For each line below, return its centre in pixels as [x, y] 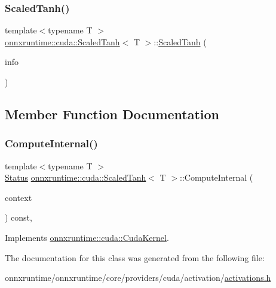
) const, [19, 217]
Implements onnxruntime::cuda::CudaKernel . [87, 237]
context [19, 197]
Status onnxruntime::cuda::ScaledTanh [76, 177]
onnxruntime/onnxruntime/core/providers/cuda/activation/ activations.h [138, 278]
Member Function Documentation [112, 114]
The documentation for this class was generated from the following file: [135, 257]
